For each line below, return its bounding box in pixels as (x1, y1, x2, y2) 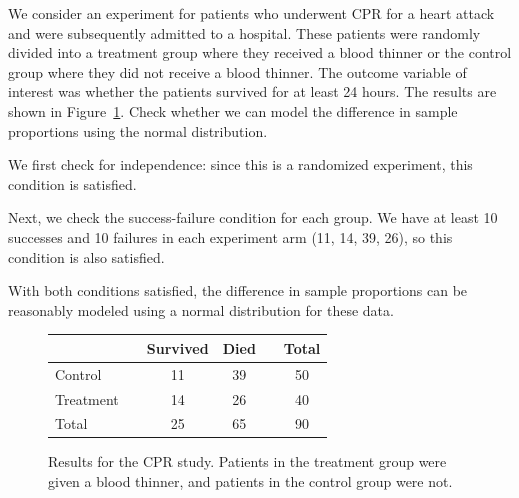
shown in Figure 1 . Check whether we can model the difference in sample (8, 100, 458, 121)
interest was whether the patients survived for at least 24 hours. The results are (8, 81, 497, 102)
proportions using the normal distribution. (8, 120, 268, 141)
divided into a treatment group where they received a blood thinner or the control (8, 42, 512, 63)
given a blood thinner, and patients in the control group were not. (48, 471, 453, 492)
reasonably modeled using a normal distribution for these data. (8, 299, 394, 320)
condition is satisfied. (8, 173, 137, 194)
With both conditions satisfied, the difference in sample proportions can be (8, 280, 468, 301)
